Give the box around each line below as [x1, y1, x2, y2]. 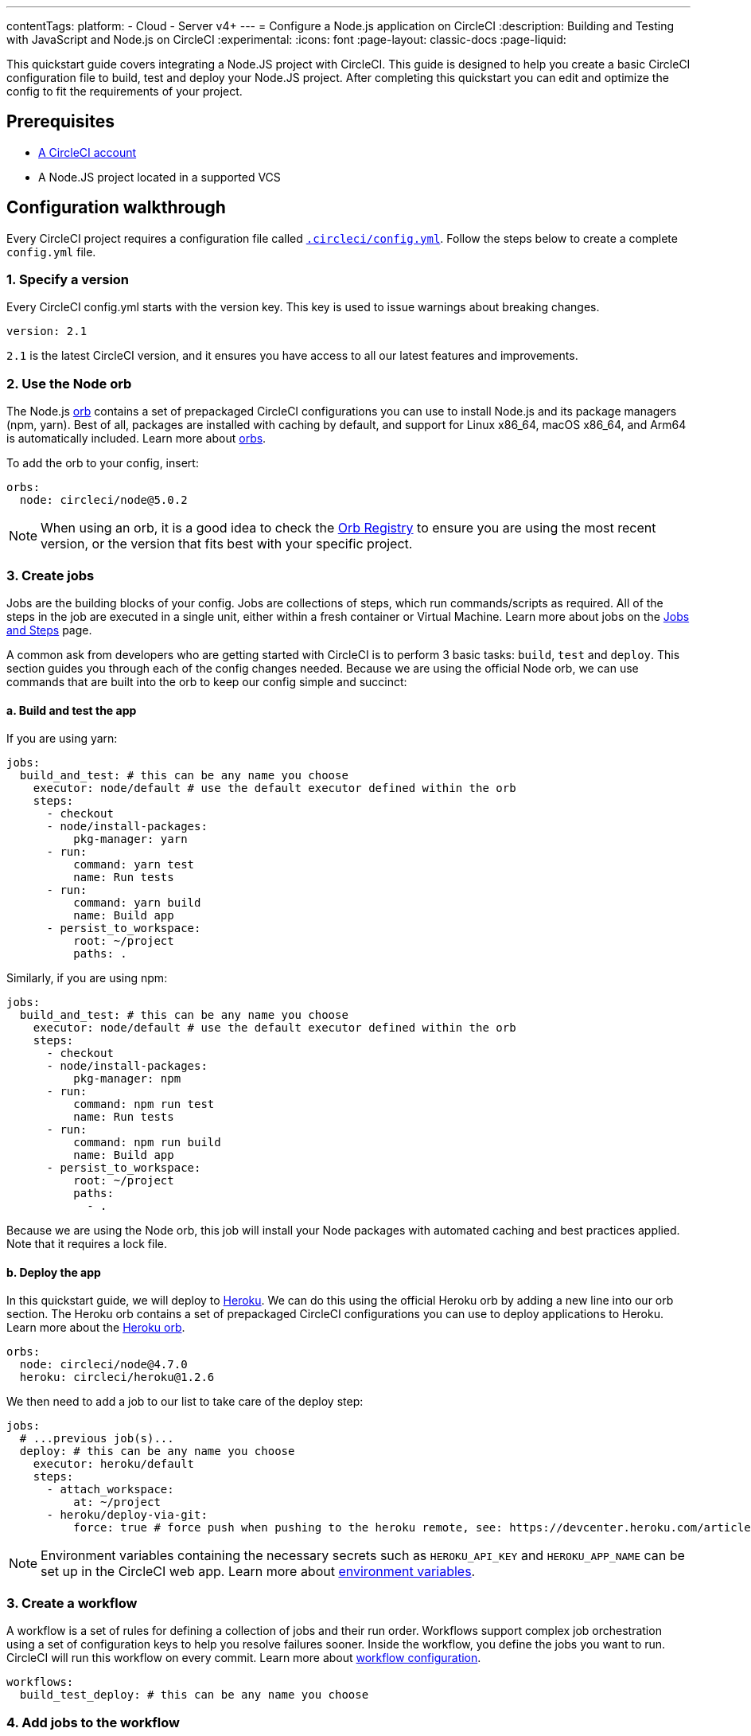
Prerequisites [6, 111, 115, 132]
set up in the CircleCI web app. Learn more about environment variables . [41, 1563, 476, 1580]
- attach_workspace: [46, 1483, 174, 1496]
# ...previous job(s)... [19, 1432, 174, 1445]
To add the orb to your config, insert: [6, 456, 199, 470]
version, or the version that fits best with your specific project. [41, 536, 413, 552]
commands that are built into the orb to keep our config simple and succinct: [6, 674, 407, 689]
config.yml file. [6, 244, 96, 259]
